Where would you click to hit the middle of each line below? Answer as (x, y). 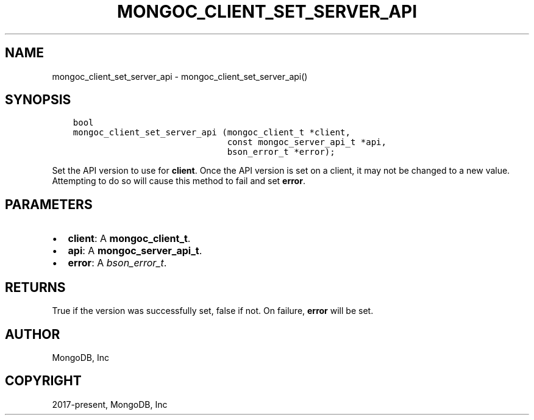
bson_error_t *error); (281, 152)
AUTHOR (33, 334)
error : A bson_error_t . (117, 263)
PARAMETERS (49, 204)
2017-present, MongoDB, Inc (110, 404)
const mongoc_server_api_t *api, (307, 142)
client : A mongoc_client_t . (129, 239)
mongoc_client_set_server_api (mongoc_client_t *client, (212, 133)
